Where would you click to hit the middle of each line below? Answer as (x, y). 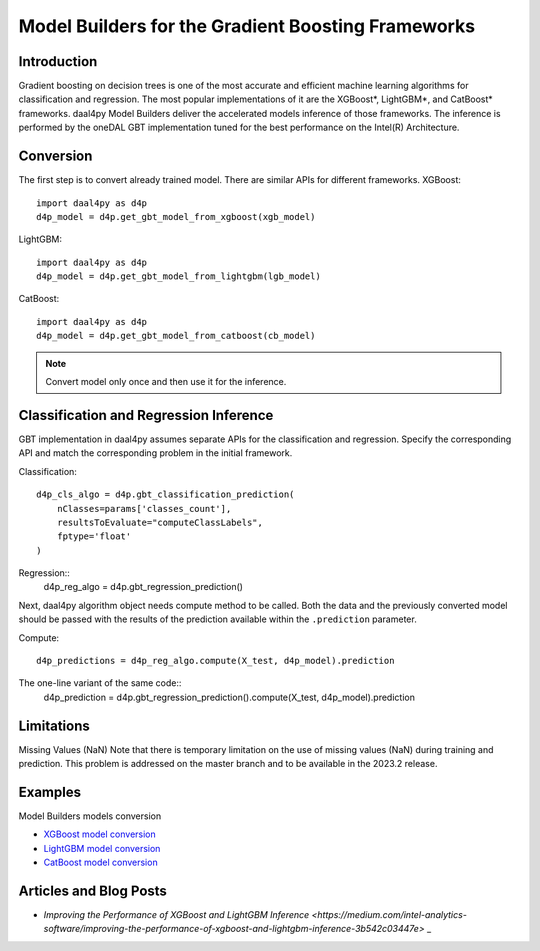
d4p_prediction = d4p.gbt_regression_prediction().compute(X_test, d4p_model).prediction (229, 697)
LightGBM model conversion (102, 848)
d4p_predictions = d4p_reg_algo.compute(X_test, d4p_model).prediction (215, 661)
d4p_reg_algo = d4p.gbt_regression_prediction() (143, 587)
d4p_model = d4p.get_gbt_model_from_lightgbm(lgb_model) (179, 276)
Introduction (58, 61)
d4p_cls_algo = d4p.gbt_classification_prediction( (165, 494)
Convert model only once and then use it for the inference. (166, 382)
